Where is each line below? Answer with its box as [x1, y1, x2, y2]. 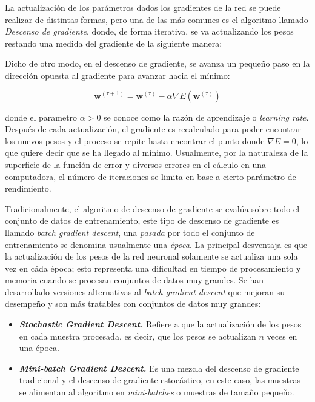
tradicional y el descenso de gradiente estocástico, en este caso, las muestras [19, 374, 301, 386]
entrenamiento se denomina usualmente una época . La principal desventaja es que [5, 238, 308, 250]
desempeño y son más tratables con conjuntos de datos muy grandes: [5, 297, 261, 310]
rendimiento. [5, 182, 51, 195]
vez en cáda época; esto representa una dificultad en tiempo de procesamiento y [5, 261, 301, 274]
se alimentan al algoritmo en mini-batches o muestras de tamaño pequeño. [19, 386, 294, 398]
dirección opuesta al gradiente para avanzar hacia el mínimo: [5, 69, 230, 81]
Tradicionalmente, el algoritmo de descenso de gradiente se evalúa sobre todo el [5, 202, 300, 215]
